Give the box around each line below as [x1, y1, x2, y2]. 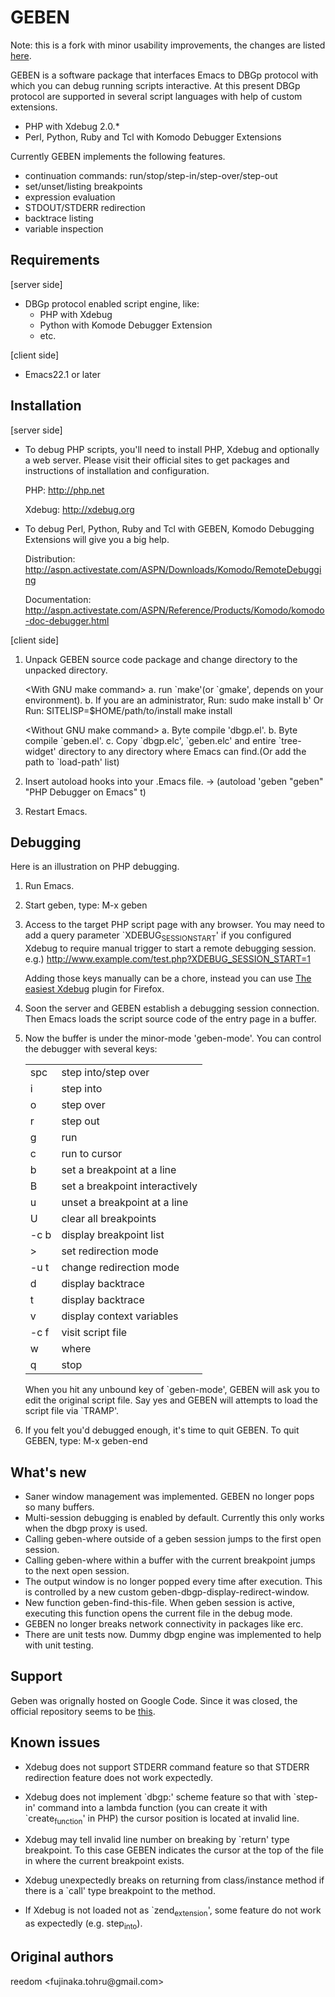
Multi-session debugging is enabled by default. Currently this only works [24, 1511, 325, 1523]
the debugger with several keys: [24, 1043, 158, 1055]
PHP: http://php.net [24, 484, 105, 496]
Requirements [10, 252, 100, 269]
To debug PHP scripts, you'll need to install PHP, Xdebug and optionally [24, 443, 320, 455]
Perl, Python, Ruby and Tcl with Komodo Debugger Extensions [24, 131, 282, 143]
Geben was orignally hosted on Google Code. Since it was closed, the [10, 1694, 298, 1706]
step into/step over [61, 1066, 150, 1080]
